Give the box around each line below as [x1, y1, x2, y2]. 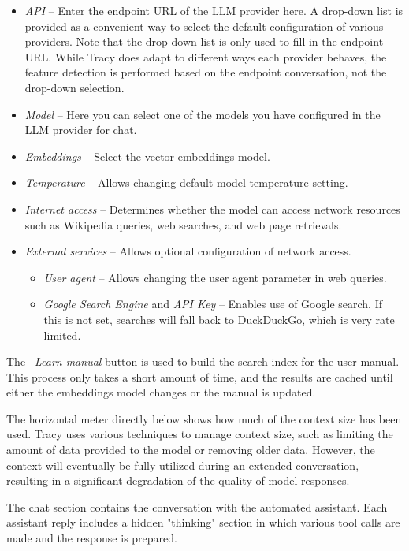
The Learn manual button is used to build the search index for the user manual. [6, 353, 400, 370]
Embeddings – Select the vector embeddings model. [24, 147, 270, 164]
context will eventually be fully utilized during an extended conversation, [6, 456, 359, 473]
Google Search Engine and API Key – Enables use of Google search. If [43, 296, 382, 312]
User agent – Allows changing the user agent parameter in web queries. [43, 269, 387, 285]
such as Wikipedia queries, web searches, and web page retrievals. [24, 216, 342, 233]
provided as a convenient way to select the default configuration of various [24, 17, 384, 34]
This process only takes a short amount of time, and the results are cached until [6, 368, 393, 385]
